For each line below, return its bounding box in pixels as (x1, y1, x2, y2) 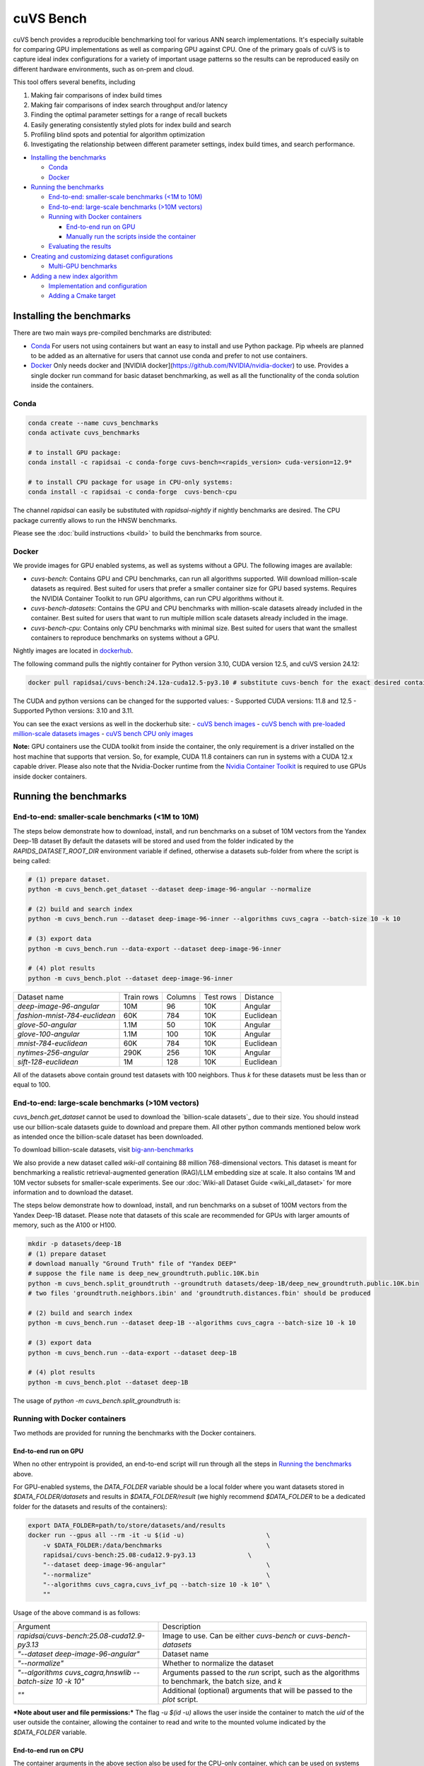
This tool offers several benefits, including (13, 78, 136, 86)
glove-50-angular (17, 1019, 77, 1029)
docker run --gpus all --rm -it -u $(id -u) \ (28, 1531, 271, 1539)
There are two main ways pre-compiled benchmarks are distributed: (13, 328, 212, 337)
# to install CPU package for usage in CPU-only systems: (28, 478, 233, 487)
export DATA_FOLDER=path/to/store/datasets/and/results (28, 1521, 226, 1529)
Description (162, 1621, 201, 1631)
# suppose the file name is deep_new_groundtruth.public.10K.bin (28, 1269, 259, 1278)
